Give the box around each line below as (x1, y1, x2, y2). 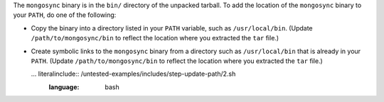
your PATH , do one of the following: (13, 11, 117, 19)
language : (48, 82, 80, 91)
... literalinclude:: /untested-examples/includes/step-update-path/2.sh (31, 69, 236, 78)
